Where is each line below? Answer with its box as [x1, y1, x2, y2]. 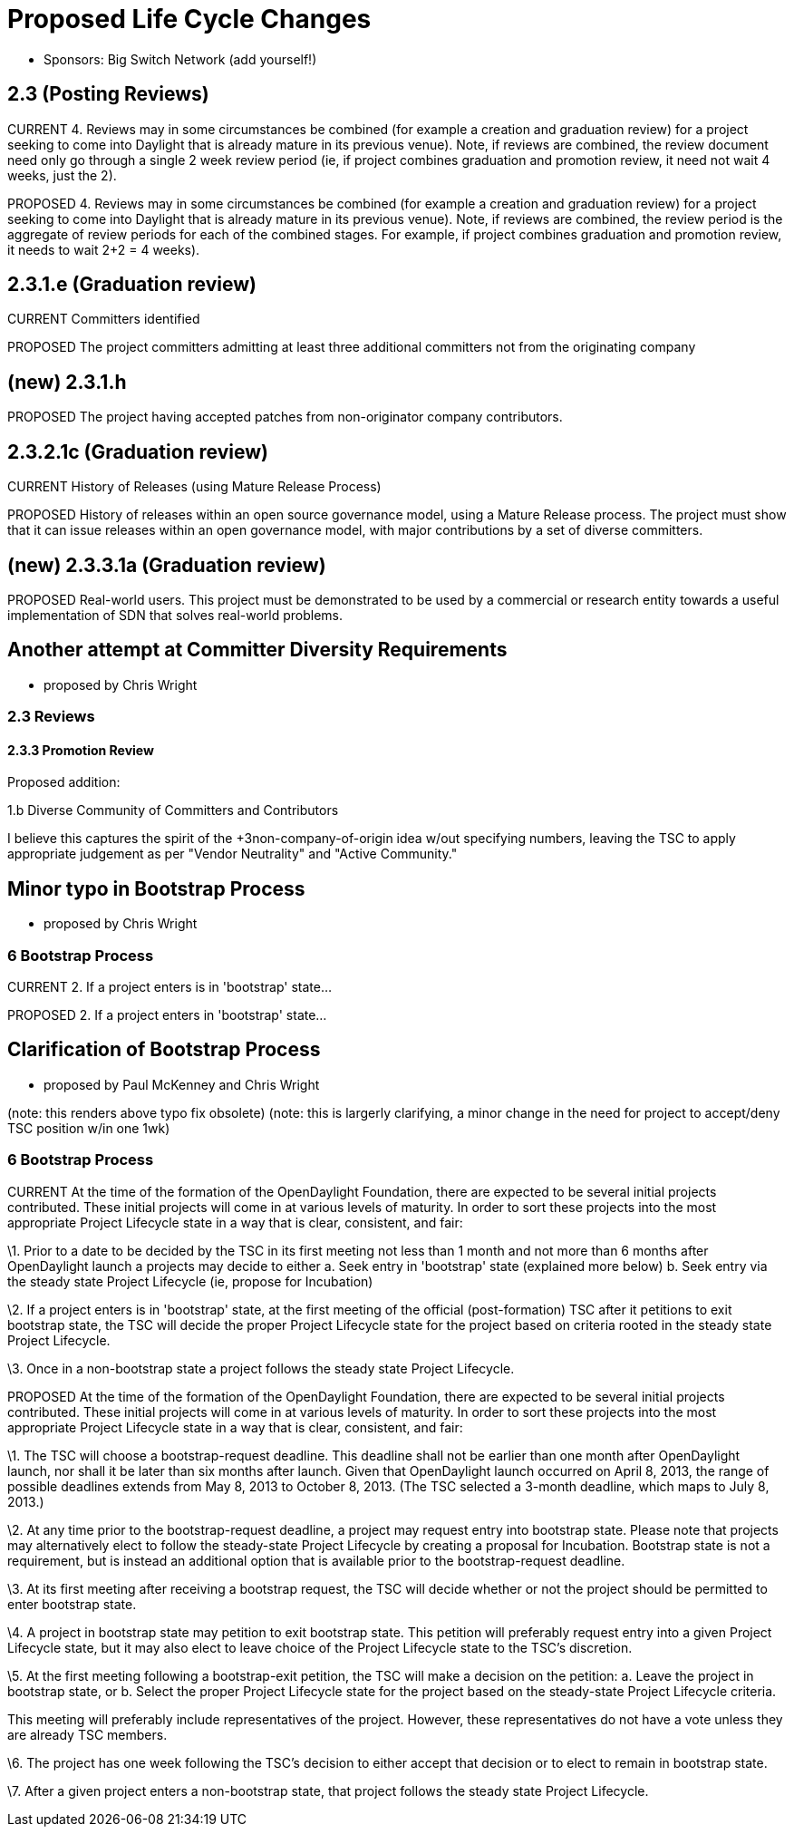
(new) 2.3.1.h [7, 370, 127, 393]
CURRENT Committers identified [7, 311, 200, 327]
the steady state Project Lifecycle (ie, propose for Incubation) [7, 1273, 373, 1289]
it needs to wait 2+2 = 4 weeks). [7, 241, 200, 257]
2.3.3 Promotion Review [7, 742, 154, 758]
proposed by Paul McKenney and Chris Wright [44, 1076, 320, 1092]
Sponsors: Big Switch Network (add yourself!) [44, 51, 317, 67]
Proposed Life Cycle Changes [7, 4, 372, 34]
